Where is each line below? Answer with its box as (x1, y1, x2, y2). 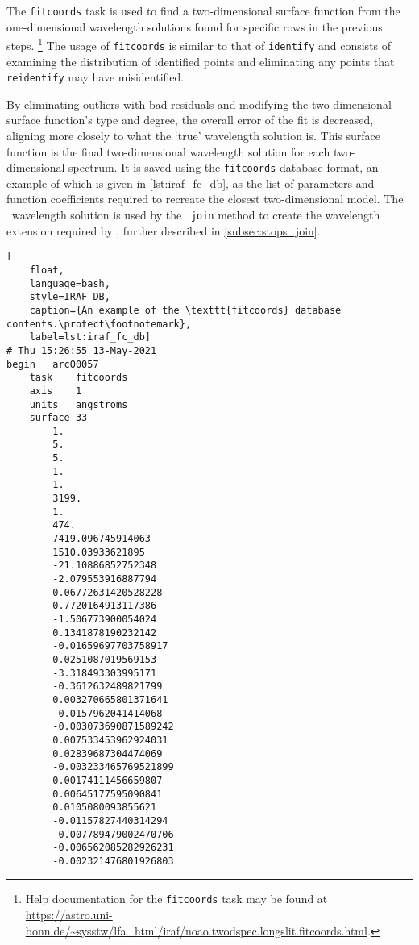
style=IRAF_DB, (29, 291, 110, 303)
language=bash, (29, 277, 110, 289)
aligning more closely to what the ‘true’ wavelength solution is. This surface (6, 127, 381, 144)
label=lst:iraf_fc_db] (29, 331, 151, 343)
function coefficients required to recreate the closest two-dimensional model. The (6, 190, 404, 207)
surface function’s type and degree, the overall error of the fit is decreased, (6, 111, 374, 128)
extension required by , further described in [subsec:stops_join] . (6, 222, 321, 239)
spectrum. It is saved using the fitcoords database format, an (68, 159, 379, 176)
